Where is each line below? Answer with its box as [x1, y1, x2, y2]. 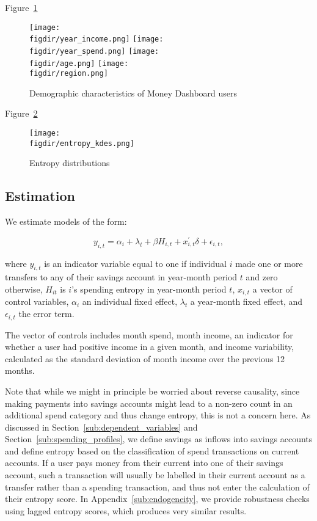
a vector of [252, 283, 293, 296]
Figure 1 [5, 1, 38, 13]
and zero [246, 271, 278, 283]
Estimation [5, 186, 75, 205]
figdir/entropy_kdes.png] [29, 139, 134, 148]
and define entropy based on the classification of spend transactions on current [5, 444, 299, 457]
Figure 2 [5, 107, 38, 120]
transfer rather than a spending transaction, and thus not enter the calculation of [5, 480, 310, 493]
